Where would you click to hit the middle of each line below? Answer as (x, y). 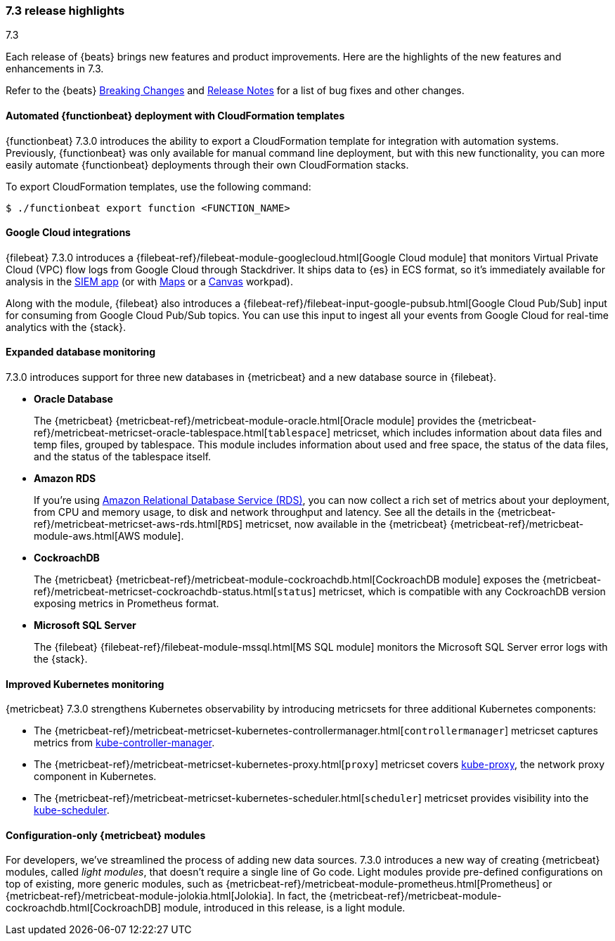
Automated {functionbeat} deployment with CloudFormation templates (175, 115)
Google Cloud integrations (68, 233)
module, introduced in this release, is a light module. (284, 908)
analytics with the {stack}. (66, 327)
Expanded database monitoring (81, 352)
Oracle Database (73, 399)
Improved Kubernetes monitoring (85, 684)
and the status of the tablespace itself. (123, 457)
